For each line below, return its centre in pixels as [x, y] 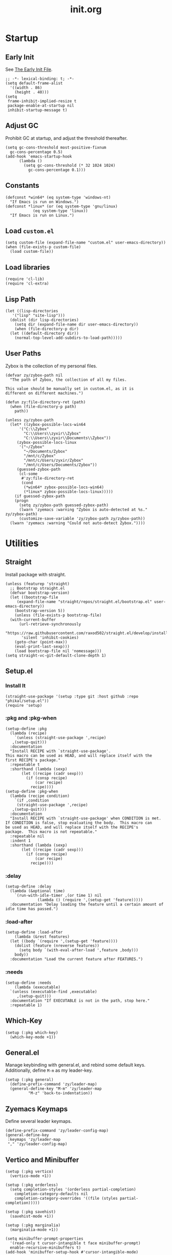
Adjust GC [22, 126]
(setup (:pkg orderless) [32, 1185]
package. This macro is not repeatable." [51, 832]
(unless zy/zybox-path [29, 420]
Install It [16, 686]
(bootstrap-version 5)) [40, 611]
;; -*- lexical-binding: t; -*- [40, 79]
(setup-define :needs [28, 983]
